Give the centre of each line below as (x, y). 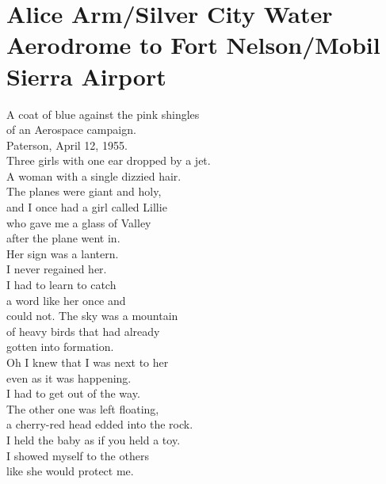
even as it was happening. (69, 377)
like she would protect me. (70, 471)
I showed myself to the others (78, 455)
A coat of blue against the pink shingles (103, 114)
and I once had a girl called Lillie (87, 207)
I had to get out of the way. (73, 393)
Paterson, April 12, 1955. (67, 145)
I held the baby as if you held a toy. (94, 439)
